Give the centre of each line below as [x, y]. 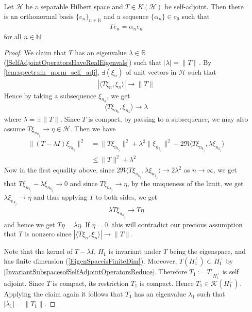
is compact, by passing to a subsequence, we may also [168, 119]
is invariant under [135, 251]
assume [15, 128]
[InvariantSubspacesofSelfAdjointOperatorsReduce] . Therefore [96, 271]
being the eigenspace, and [208, 251]
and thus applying [60, 196]
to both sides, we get [126, 196]
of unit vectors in [151, 71]
